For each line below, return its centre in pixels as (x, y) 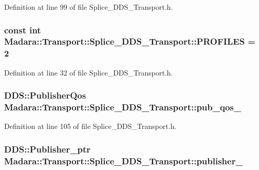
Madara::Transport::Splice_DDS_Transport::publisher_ (124, 160)
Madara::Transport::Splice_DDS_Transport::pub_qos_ (123, 107)
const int (23, 30)
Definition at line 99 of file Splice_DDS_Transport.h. (89, 7)
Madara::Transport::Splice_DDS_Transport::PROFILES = (130, 41)
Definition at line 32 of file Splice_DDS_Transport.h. (89, 72)
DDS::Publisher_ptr (47, 149)
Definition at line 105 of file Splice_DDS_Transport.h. (90, 126)
